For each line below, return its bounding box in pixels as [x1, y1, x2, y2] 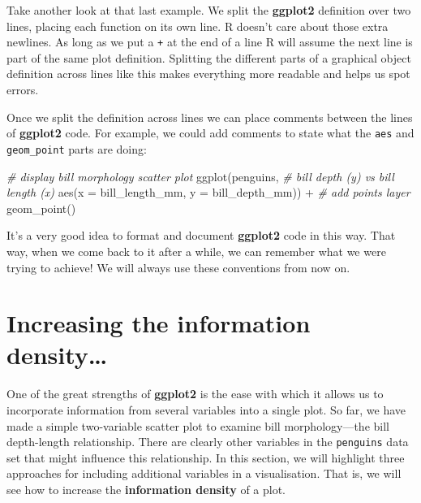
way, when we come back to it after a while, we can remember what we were [6, 242, 386, 259]
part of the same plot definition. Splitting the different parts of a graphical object [6, 49, 411, 66]
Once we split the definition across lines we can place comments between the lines [6, 108, 413, 125]
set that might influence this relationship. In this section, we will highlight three [6, 449, 405, 466]
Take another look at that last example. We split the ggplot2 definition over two [6, 2, 411, 18]
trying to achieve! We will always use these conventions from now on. [6, 258, 350, 275]
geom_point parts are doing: [6, 140, 147, 157]
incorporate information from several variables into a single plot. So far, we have [6, 401, 406, 418]
